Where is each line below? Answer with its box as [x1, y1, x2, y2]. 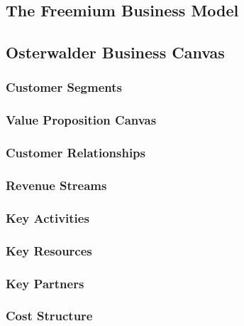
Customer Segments [6, 78, 122, 96]
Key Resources [6, 241, 92, 259]
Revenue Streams [6, 177, 107, 194]
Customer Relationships [6, 144, 145, 162]
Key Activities [6, 209, 89, 226]
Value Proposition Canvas [6, 111, 157, 129]
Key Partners [6, 274, 84, 292]
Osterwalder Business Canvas [6, 41, 225, 63]
